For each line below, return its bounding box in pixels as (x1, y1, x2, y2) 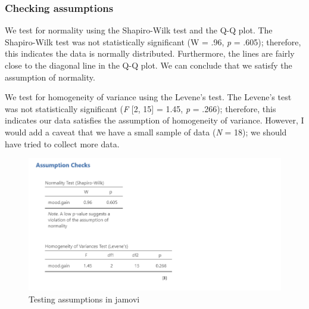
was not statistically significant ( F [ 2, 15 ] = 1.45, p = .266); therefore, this (5, 102, 276, 115)
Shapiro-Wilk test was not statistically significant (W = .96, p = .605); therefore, (5, 35, 301, 48)
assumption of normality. (5, 70, 95, 83)
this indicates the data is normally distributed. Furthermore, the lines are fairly (5, 47, 295, 60)
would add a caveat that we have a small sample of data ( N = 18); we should (5, 125, 287, 138)
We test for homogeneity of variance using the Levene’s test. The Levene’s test (5, 91, 292, 103)
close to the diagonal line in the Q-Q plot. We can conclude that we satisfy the (5, 59, 292, 71)
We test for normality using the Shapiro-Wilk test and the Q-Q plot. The (5, 24, 273, 36)
